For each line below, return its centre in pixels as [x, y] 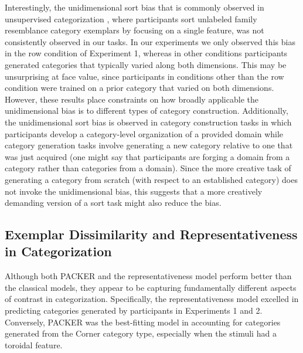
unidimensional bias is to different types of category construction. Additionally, [147, 111]
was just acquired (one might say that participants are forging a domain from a [147, 156]
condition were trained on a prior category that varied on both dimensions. [139, 88]
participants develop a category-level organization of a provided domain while [144, 133]
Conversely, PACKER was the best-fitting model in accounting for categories [143, 322]
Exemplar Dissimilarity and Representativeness [151, 234]
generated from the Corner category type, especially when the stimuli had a [141, 333]
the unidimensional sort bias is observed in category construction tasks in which [148, 122]
